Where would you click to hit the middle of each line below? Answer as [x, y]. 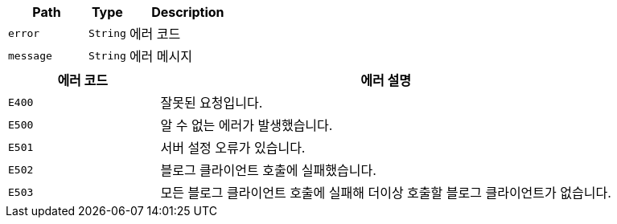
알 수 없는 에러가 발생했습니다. [247, 125]
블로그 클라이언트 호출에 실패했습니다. [268, 170]
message [30, 55]
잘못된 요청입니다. [212, 103]
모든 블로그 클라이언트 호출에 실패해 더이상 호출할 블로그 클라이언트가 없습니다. [386, 193]
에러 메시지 [160, 56]
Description [188, 12]
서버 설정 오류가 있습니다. [233, 148]
